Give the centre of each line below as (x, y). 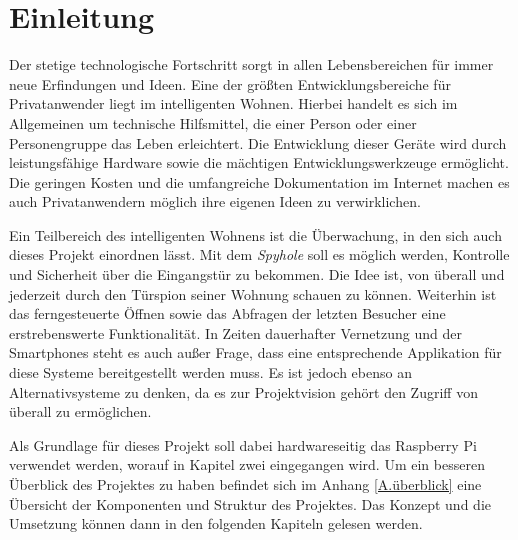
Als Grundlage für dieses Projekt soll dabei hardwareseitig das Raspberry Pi (243, 444)
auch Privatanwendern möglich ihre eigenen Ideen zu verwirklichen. (215, 201)
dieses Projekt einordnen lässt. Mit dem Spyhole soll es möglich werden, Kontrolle (259, 254)
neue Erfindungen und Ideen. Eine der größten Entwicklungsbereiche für (230, 83)
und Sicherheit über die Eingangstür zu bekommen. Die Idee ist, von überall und (257, 274)
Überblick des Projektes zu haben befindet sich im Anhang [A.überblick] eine (245, 484)
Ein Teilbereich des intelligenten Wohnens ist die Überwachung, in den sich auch (255, 234)
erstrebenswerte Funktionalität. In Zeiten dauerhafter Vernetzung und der (235, 332)
